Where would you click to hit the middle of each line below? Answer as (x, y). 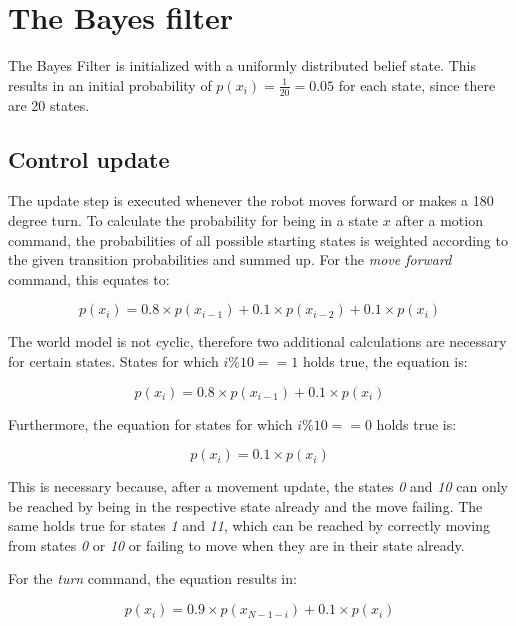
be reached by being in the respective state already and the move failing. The (245, 505)
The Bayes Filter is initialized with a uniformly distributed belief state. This (242, 65)
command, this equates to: (89, 278)
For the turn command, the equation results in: (152, 578)
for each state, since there (417, 84)
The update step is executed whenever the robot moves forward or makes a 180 (251, 200)
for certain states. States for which (113, 360)
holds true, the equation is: (385, 360)
